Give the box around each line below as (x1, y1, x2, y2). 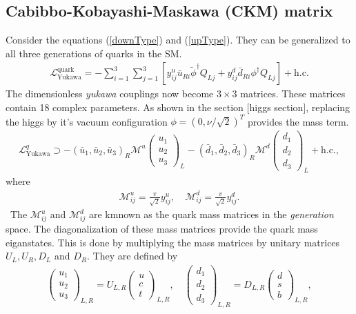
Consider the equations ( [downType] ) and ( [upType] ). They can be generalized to (6, 32, 350, 47)
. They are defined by (87, 248, 178, 263)
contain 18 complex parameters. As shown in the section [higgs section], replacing (6, 100, 350, 115)
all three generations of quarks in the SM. (6, 46, 182, 60)
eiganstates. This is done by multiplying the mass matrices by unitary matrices (6, 235, 340, 249)
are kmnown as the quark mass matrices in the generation (88, 207, 334, 222)
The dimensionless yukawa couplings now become (6, 86, 214, 101)
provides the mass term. (247, 114, 349, 128)
